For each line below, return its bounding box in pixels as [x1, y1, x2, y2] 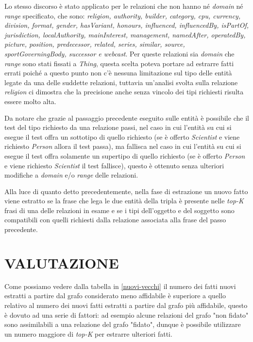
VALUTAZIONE [4, 252, 119, 272]
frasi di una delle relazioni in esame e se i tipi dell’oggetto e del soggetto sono [4, 205, 235, 215]
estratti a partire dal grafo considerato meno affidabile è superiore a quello [4, 290, 226, 301]
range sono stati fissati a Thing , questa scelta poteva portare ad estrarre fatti [4, 58, 234, 68]
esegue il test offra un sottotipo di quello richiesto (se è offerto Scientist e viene [4, 131, 240, 142]
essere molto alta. [4, 96, 56, 106]
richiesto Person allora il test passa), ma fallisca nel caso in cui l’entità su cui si [4, 141, 241, 151]
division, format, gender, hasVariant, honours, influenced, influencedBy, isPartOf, [4, 20, 249, 30]
